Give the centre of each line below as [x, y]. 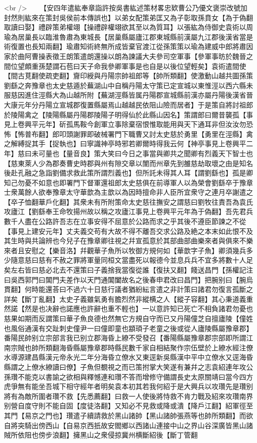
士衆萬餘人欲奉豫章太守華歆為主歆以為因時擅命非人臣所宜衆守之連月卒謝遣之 [128, 192]
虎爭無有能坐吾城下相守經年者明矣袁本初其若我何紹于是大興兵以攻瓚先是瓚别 [128, 386]
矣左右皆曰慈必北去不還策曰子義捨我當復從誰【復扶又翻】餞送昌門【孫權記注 [128, 270]
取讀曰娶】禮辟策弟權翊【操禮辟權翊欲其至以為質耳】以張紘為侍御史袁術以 [125, 27]
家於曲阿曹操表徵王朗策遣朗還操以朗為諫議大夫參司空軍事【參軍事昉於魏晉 [125, 56]
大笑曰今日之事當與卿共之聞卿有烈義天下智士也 [177, 153]
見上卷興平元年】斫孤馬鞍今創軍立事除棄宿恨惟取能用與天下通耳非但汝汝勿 [125, 124]
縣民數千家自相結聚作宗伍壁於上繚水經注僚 [184, 347]
